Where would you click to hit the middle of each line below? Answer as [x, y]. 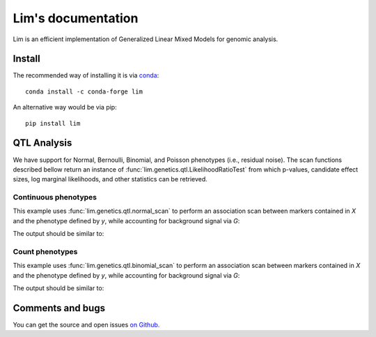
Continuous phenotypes [55, 197]
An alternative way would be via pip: [65, 107]
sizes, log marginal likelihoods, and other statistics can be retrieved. [110, 179]
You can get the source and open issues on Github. [86, 325]
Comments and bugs [59, 308]
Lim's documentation [76, 18]
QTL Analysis [42, 143]
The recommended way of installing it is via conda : [86, 75]
